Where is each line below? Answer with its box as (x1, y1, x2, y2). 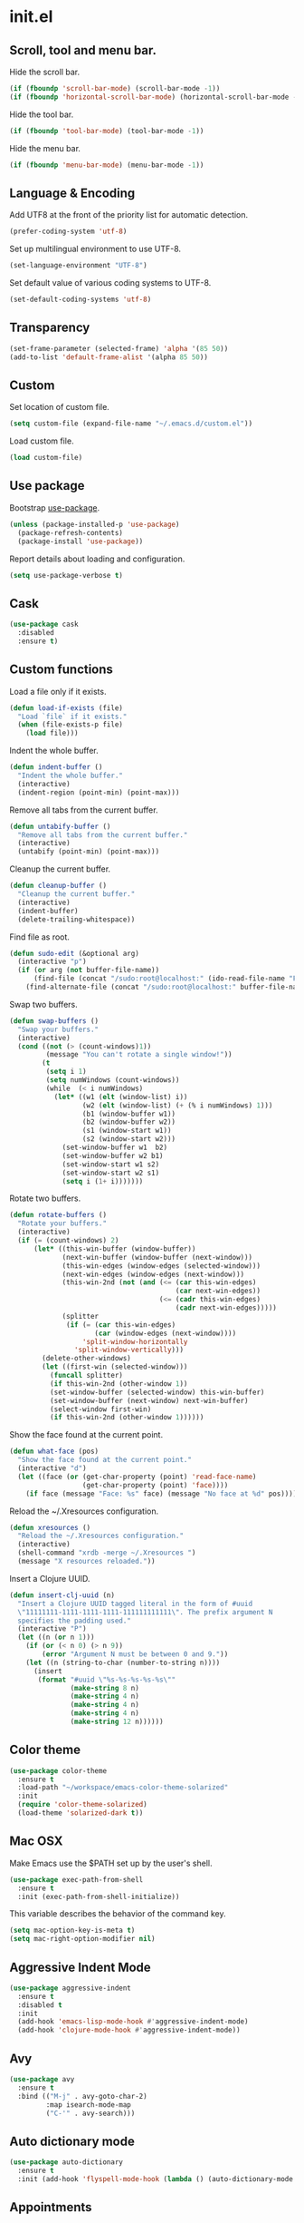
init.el (9, 6, 53, 27)
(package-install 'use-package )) (17, 537, 144, 546)
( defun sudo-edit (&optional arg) (9, 949, 140, 958)
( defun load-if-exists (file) (9, 703, 124, 713)
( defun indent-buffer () (9, 763, 103, 772)
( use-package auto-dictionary (9, 2158, 124, 2167)
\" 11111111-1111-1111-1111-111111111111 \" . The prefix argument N (17, 1607, 273, 1616)
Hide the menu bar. (9, 142, 81, 153)
